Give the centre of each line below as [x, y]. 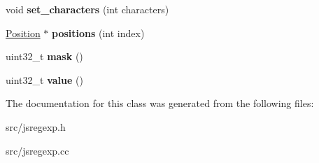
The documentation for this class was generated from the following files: [160, 103]
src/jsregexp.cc [37, 150]
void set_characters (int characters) [87, 9]
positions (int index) [98, 33]
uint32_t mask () [44, 56]
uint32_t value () [44, 79]
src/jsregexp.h [36, 126]
